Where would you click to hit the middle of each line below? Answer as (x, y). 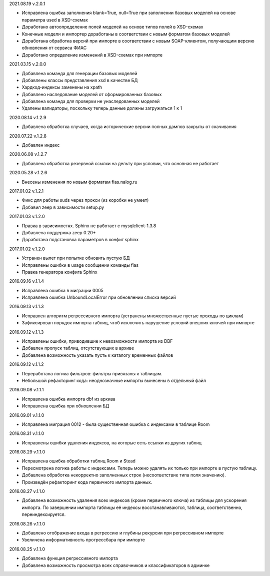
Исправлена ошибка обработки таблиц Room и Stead (79, 461)
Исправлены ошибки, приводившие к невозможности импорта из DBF (97, 341)
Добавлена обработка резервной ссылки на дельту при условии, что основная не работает (120, 163)
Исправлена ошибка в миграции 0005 (62, 290)
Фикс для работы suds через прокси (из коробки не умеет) (85, 200)
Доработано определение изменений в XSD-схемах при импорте (92, 55)
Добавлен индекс (41, 145)
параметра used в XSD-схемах (55, 20)
